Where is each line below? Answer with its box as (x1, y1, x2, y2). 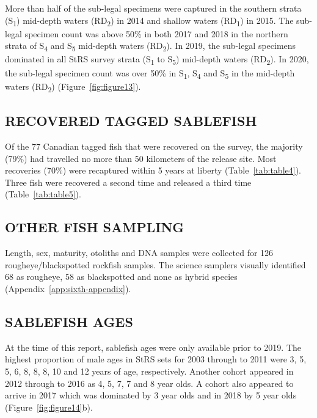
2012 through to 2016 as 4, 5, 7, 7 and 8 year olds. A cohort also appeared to (5, 376, 294, 389)
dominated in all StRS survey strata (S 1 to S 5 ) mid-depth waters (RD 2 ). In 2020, (5, 53, 309, 67)
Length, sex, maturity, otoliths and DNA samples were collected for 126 (5, 246, 274, 259)
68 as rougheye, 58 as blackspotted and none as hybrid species (5, 270, 238, 283)
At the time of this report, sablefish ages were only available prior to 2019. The (5, 340, 302, 353)
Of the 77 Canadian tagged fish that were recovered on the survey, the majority (5, 140, 303, 153)
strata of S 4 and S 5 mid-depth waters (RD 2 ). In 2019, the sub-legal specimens (5, 39, 296, 54)
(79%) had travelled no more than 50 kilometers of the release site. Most (5, 152, 277, 164)
